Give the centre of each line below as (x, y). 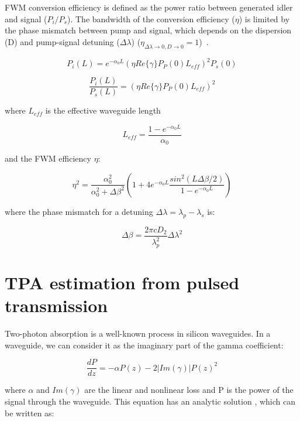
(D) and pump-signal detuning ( (62, 41)
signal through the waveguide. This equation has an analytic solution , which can (150, 401)
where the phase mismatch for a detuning (79, 211)
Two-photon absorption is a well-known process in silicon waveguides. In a (138, 333)
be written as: (30, 413)
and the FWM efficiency (48, 158)
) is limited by (264, 18)
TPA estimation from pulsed (122, 283)
